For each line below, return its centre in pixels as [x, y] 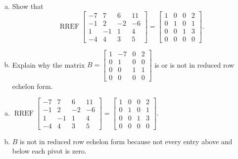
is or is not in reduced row [194, 64]
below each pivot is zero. [49, 151]
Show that [28, 6]
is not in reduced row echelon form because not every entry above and [126, 141]
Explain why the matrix [48, 64]
